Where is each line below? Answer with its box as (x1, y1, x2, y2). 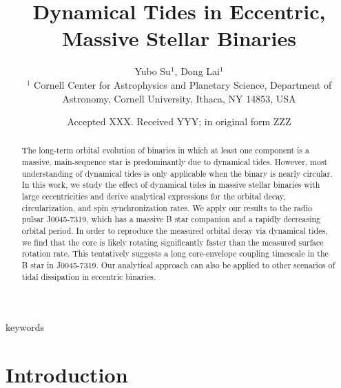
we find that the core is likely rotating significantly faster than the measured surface (21, 236, 324, 248)
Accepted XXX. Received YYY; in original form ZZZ (67, 114, 291, 129)
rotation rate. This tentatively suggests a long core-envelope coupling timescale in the (21, 248, 329, 259)
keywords (6, 320, 45, 334)
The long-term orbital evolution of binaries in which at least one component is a (21, 144, 309, 156)
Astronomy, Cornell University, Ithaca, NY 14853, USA (62, 91, 296, 105)
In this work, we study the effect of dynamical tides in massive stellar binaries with (21, 179, 320, 191)
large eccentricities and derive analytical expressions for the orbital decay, (21, 191, 286, 202)
